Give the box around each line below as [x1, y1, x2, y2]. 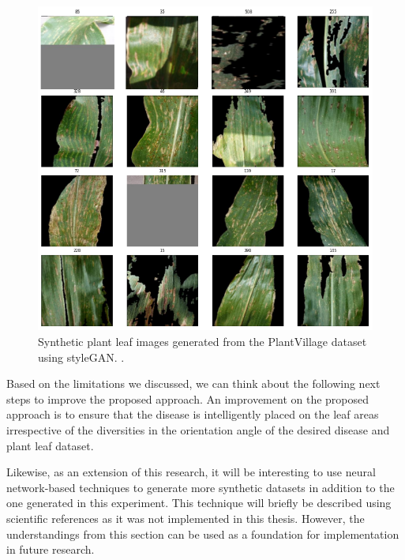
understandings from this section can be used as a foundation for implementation [6, 525, 399, 542]
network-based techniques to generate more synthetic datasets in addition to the [6, 479, 395, 495]
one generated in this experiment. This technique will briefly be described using [6, 494, 392, 511]
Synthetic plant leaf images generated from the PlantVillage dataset [38, 333, 367, 349]
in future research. [6, 541, 95, 558]
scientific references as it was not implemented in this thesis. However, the [6, 509, 365, 526]
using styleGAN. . [38, 348, 125, 365]
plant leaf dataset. [6, 437, 94, 453]
